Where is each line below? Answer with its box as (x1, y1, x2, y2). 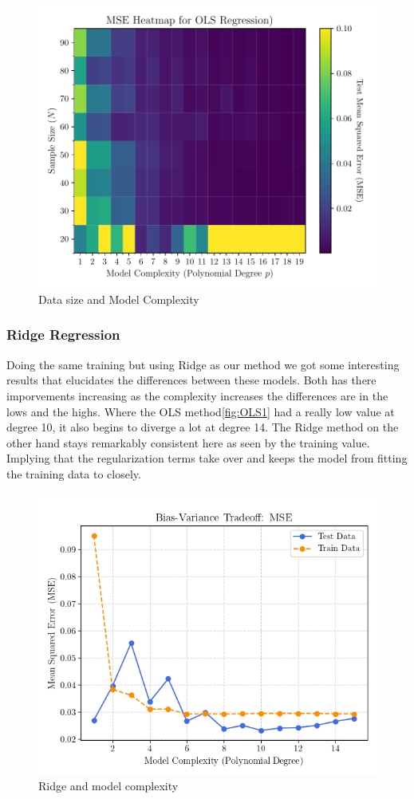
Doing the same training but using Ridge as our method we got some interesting (6, 356, 400, 372)
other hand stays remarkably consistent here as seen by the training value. (6, 434, 370, 451)
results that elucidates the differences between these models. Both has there (6, 372, 377, 388)
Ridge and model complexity (38, 777, 179, 794)
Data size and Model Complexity (38, 290, 199, 307)
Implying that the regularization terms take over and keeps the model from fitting (6, 450, 408, 466)
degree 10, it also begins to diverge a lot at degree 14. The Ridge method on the (6, 419, 399, 435)
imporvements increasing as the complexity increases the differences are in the (6, 387, 388, 403)
